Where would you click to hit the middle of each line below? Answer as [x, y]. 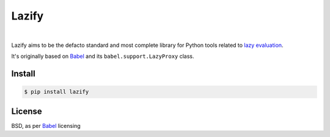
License [27, 111]
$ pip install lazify [57, 92]
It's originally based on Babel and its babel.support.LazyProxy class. [103, 56]
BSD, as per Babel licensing [46, 125]
